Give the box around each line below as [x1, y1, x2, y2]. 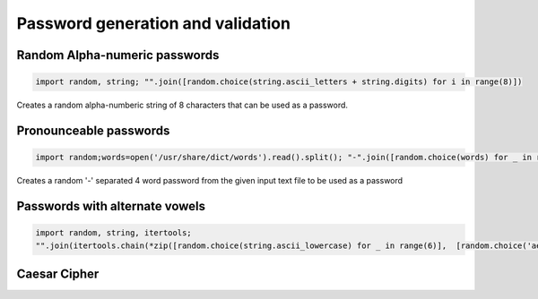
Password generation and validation [16, 13, 291, 33]
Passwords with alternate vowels [16, 198, 206, 214]
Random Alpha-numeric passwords [16, 47, 220, 63]
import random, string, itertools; [35, 228, 192, 238]
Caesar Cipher [16, 266, 100, 281]
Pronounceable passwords [16, 123, 170, 138]
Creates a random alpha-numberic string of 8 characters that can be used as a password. [16, 99, 349, 111]
